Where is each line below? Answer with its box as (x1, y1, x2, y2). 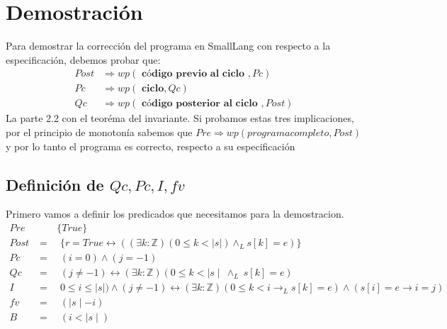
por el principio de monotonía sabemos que (6, 125, 193, 139)
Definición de (6, 173, 104, 195)
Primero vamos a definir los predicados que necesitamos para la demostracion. (6, 206, 344, 221)
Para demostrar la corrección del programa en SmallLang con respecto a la (6, 38, 331, 53)
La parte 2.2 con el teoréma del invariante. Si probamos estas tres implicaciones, (6, 111, 354, 126)
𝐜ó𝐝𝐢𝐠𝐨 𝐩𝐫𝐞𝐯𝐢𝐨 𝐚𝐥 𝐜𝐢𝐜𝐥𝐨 (141, 69, 245, 79)
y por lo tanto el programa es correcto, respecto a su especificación (6, 138, 295, 153)
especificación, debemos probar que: (6, 52, 161, 67)
